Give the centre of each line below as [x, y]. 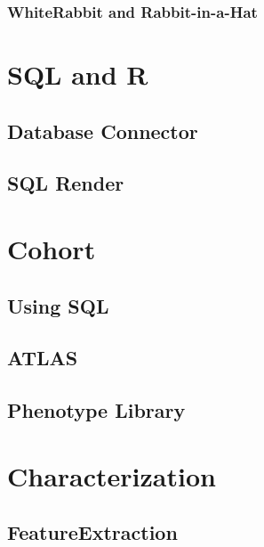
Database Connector [103, 131]
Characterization [112, 475]
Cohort [52, 248]
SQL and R [78, 74]
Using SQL [58, 305]
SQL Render [66, 183]
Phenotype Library [96, 410]
